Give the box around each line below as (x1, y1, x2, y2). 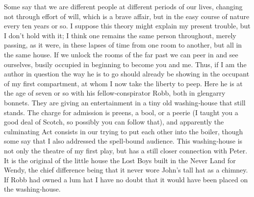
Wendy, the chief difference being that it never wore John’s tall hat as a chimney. (4, 165, 248, 175)
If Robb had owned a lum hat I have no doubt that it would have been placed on (4, 174, 248, 184)
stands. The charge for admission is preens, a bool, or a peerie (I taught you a (4, 107, 238, 117)
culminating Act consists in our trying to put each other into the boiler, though (4, 126, 243, 136)
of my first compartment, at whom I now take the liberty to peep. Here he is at (4, 78, 243, 88)
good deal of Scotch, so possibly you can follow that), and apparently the (4, 117, 224, 127)
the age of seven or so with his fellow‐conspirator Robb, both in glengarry (4, 88, 226, 98)
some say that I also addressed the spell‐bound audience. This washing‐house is (4, 136, 243, 146)
